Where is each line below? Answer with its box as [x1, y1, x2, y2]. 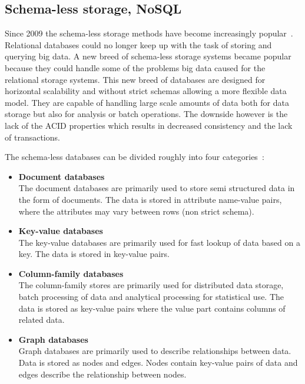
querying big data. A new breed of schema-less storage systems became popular [5, 50, 291, 62]
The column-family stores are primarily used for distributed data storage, [18, 279, 284, 291]
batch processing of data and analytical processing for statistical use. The [18, 290, 284, 303]
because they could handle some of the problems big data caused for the [5, 61, 266, 74]
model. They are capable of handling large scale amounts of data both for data [5, 96, 289, 108]
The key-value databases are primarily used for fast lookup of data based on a [18, 236, 300, 248]
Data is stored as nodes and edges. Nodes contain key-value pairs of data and [18, 356, 298, 369]
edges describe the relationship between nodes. [18, 368, 187, 380]
